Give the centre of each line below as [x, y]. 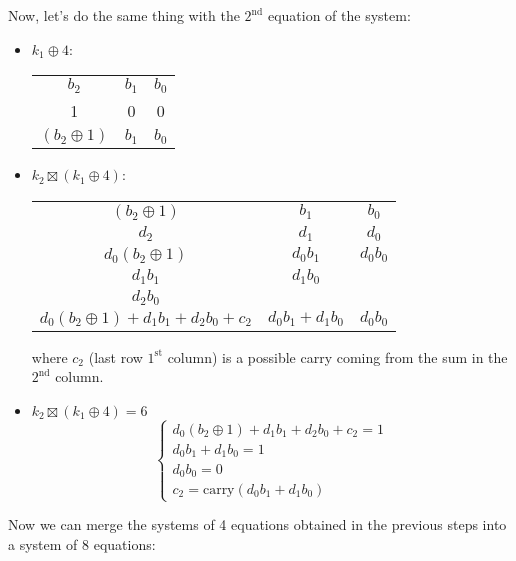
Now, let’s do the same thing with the [124, 15]
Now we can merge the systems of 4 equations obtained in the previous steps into [257, 524]
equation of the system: [339, 15]
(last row [115, 356]
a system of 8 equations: [82, 543]
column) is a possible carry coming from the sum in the [337, 356]
